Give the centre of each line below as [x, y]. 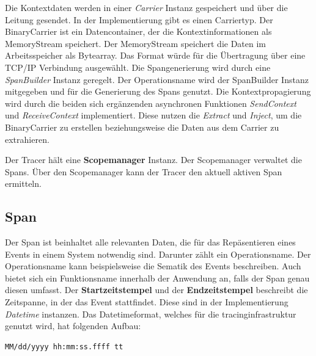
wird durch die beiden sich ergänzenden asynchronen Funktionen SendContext [151, 103]
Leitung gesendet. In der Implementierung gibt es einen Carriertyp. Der [139, 19]
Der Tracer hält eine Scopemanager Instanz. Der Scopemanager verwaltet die [153, 160]
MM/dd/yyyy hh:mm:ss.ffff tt [64, 347]
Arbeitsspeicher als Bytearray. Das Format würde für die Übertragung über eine [155, 55]
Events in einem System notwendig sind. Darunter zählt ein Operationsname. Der [158, 254]
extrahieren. [27, 139]
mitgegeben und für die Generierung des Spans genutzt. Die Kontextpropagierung [158, 91]
